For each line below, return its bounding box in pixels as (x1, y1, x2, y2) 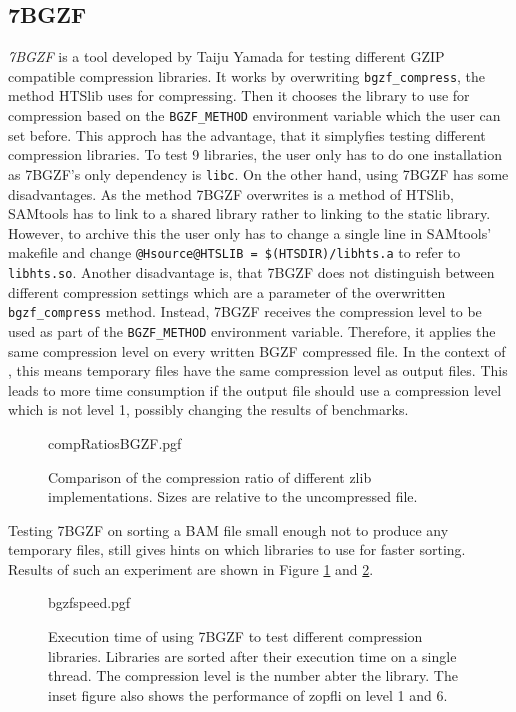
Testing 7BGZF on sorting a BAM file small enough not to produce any (8, 519, 449, 540)
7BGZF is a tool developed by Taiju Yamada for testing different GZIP (8, 46, 445, 67)
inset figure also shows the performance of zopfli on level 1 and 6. (48, 684, 448, 705)
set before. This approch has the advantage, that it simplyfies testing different (8, 124, 486, 145)
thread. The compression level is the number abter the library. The (48, 665, 458, 686)
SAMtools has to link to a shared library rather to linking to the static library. (8, 203, 491, 224)
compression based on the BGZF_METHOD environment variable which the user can (8, 105, 501, 126)
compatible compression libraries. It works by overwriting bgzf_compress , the (8, 65, 486, 86)
